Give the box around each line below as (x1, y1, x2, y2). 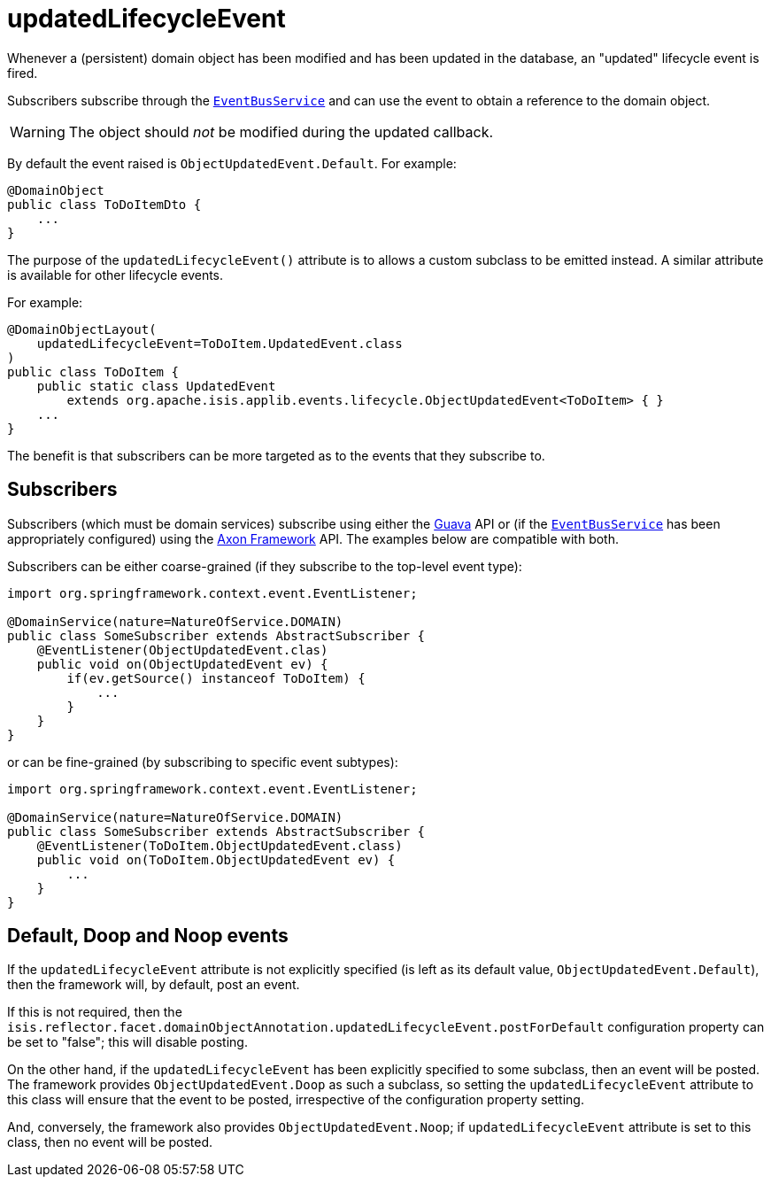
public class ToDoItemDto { (7, 197, 202, 212)
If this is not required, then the (7, 1004, 182, 1020)
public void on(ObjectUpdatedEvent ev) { (36, 656, 328, 671)
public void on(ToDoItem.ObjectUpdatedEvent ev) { (36, 852, 396, 867)
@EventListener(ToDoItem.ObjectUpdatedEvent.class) (36, 838, 403, 853)
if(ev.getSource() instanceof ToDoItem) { (66, 670, 366, 685)
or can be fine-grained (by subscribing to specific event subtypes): (7, 754, 398, 770)
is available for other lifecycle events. (7, 267, 224, 282)
